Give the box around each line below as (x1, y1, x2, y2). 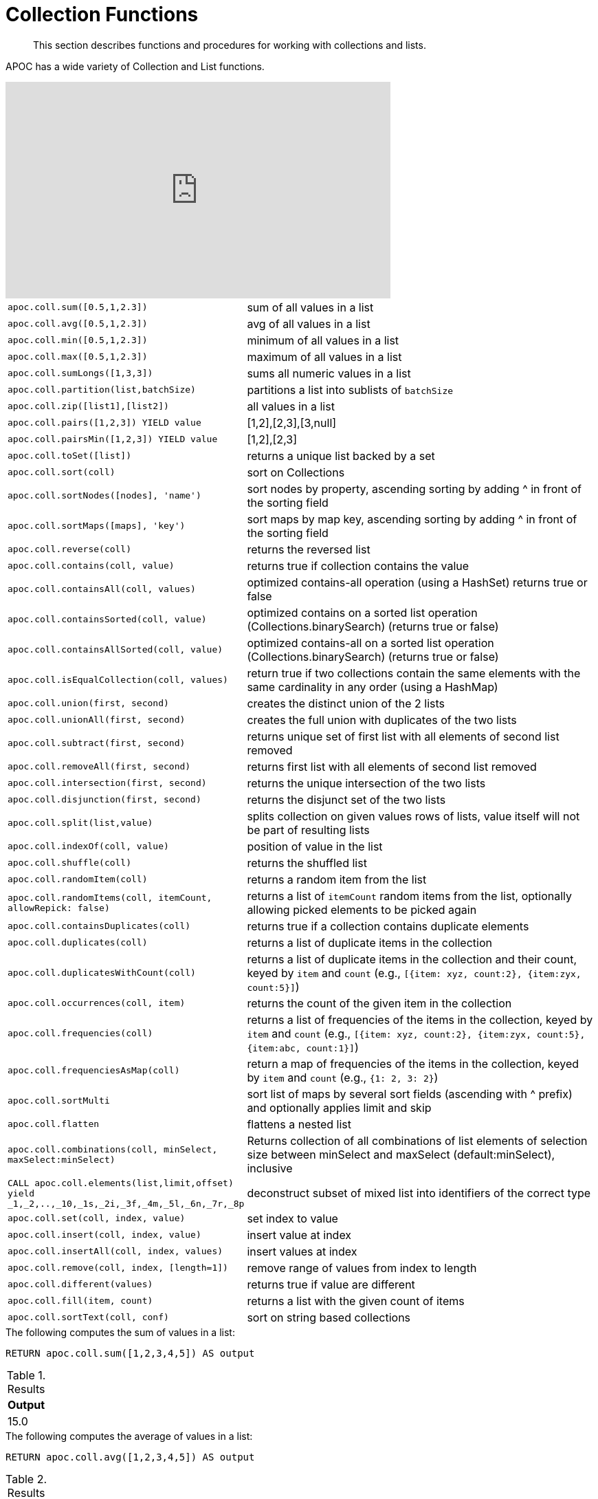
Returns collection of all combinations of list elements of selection (247, 1133, 588, 1148)
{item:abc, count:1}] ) (247, 1040, 359, 1054)
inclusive (247, 1161, 293, 1175)
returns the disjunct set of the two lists (247, 792, 446, 807)
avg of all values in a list (247, 316, 370, 331)
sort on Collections (247, 465, 345, 479)
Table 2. (5, 1471, 47, 1486)
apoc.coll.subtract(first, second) (8, 738, 186, 749)
